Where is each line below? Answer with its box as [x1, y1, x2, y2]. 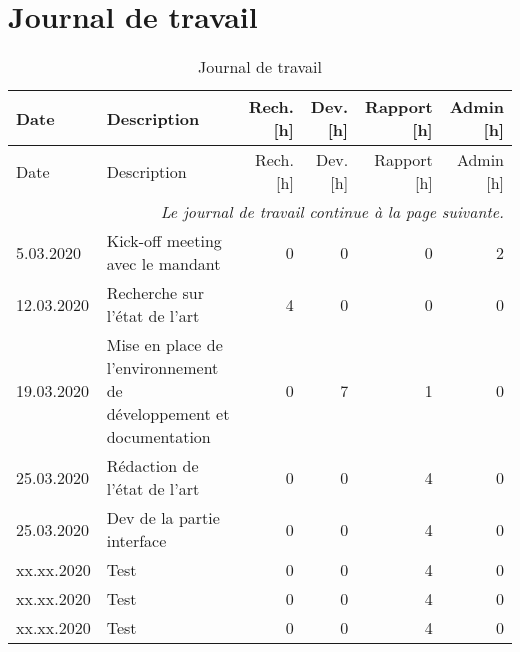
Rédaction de [106, 454, 199, 478]
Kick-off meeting [106, 229, 222, 253]
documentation [106, 425, 211, 449]
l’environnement [106, 356, 219, 380]
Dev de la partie [106, 506, 220, 530]
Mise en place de [106, 333, 223, 357]
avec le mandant [106, 252, 221, 276]
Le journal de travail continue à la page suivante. [160, 200, 504, 224]
